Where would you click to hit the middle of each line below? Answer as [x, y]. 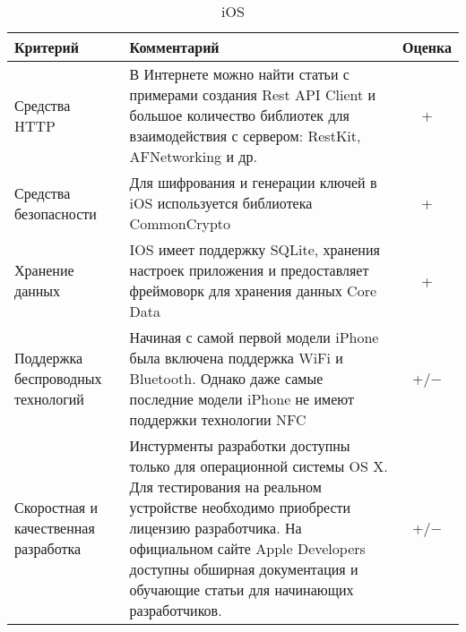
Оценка [427, 47]
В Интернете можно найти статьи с [239, 74]
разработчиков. [176, 610]
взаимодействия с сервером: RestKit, [245, 136]
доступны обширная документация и [244, 569]
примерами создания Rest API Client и [253, 94]
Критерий [47, 47]
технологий [49, 399]
